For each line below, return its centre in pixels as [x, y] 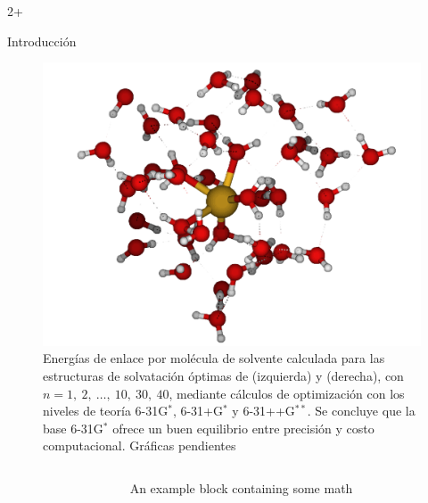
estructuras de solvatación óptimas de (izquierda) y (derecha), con [223, 375]
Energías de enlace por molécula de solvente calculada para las [214, 358]
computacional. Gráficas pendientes [140, 445]
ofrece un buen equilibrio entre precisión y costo [243, 428]
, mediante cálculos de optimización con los [287, 393]
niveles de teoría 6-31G [106, 411]
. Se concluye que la [361, 411]
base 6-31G [73, 428]
